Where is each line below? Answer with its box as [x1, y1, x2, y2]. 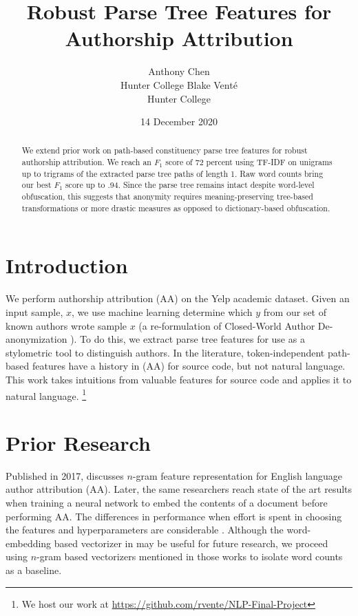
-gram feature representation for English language [132, 468, 343, 482]
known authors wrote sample [6, 318, 127, 332]
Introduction [6, 251, 128, 279]
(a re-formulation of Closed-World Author [138, 318, 315, 332]
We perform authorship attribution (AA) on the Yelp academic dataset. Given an [6, 291, 350, 306]
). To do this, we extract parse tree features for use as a [70, 332, 305, 346]
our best [21, 179, 52, 191]
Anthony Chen [148, 64, 210, 78]
